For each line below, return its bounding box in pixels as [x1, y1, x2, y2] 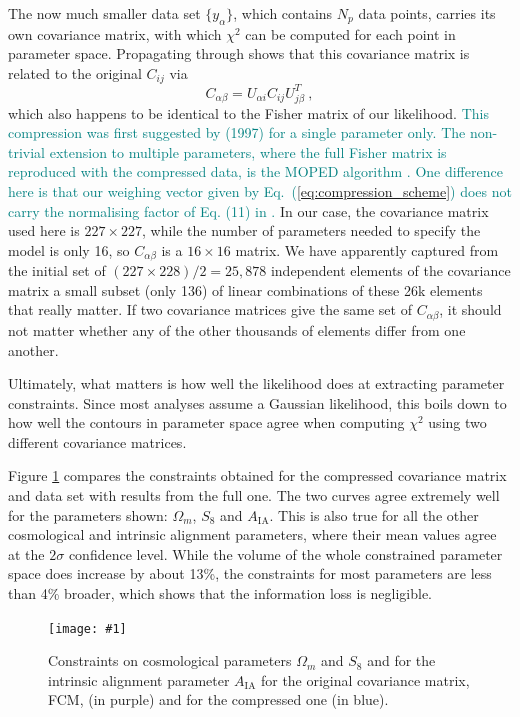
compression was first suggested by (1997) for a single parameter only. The [8, 122, 466, 143]
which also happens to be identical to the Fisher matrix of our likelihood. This [8, 102, 489, 123]
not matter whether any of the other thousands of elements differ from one [8, 319, 466, 340]
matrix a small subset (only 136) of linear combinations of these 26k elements [8, 279, 483, 300]
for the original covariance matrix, [260, 669, 470, 690]
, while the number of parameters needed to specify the [141, 220, 481, 241]
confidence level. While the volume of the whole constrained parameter [68, 543, 503, 564]
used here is [8, 220, 80, 241]
